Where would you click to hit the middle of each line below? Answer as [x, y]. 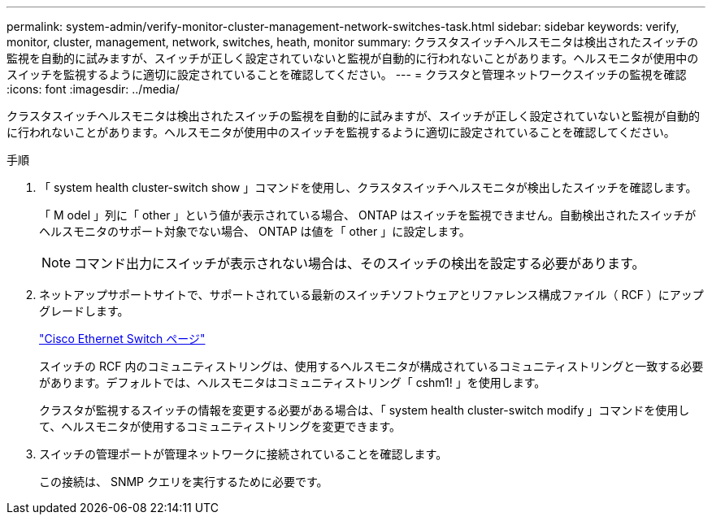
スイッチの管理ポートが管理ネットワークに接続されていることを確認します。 [243, 454]
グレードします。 [84, 311]
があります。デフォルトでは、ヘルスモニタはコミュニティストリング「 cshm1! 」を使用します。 [293, 382]
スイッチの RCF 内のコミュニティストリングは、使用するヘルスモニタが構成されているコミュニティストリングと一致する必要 [371, 366]
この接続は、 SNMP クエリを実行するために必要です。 [184, 482]
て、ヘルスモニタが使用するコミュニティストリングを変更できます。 [220, 426]
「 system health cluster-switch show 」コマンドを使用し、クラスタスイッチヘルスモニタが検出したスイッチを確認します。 [368, 187]
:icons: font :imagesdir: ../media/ [93, 89]
